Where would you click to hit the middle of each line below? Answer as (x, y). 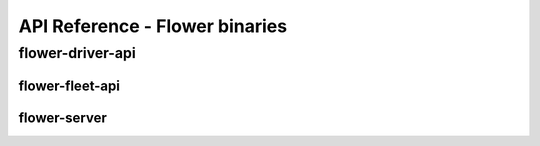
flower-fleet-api (69, 85)
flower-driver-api (77, 53)
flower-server (62, 117)
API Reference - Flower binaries (153, 26)
